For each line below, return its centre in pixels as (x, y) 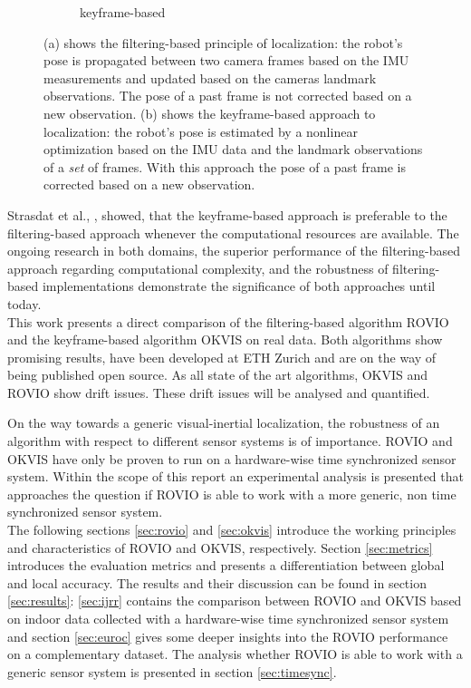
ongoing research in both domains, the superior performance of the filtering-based (234, 251)
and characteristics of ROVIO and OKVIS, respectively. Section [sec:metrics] (220, 547)
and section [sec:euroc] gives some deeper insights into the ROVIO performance (228, 636)
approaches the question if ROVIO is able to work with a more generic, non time (232, 494)
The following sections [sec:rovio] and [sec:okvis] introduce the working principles (232, 530)
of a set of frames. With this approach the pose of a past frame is (225, 166)
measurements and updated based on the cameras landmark (210, 78)
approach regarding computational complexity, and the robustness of (198, 268)
